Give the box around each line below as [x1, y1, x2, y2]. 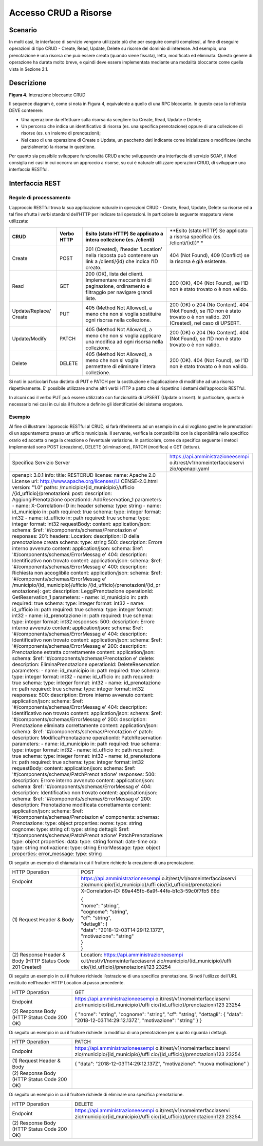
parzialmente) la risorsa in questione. [21, 144, 96, 150]
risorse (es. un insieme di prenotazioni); [21, 130, 101, 136]
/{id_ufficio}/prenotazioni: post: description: [12, 490, 112, 497]
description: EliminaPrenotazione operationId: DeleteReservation [12, 661, 160, 668]
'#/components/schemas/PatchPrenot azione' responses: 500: [12, 771, 156, 778]
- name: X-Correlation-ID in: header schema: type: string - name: [12, 502, 161, 509]
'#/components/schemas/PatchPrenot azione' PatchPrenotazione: [12, 832, 164, 839]
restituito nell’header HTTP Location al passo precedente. [9, 980, 125, 986]
